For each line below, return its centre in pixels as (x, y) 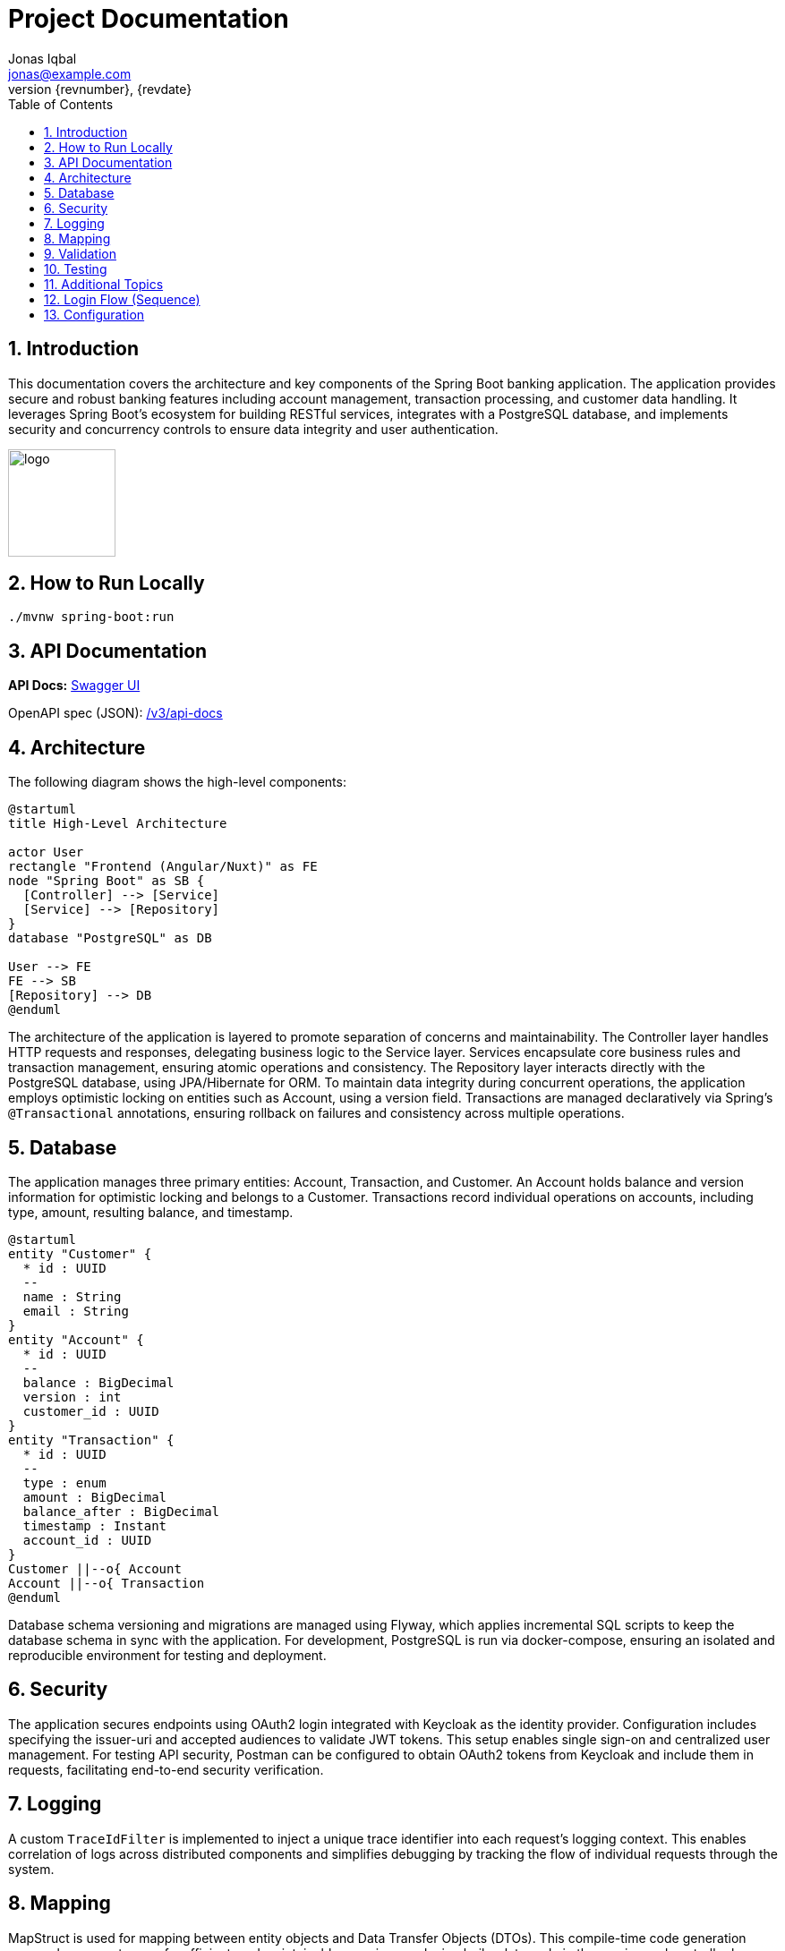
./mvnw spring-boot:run (91, 617)
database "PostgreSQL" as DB (110, 938)
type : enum (64, 1482)
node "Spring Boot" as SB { (107, 881)
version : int (72, 1397)
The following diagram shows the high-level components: (177, 782)
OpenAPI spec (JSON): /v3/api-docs (115, 713)
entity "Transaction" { (91, 1440)
